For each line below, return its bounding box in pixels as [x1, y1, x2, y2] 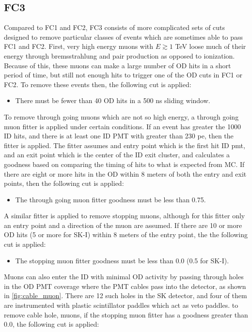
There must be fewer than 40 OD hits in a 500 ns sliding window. [15, 95, 210, 106]
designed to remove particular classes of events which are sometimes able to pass [4, 31, 243, 42]
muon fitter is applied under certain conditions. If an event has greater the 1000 [4, 121, 241, 131]
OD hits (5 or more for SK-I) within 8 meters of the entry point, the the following [4, 229, 248, 240]
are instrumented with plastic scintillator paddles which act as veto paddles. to [4, 300, 238, 310]
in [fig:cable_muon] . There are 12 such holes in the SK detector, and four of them [4, 290, 247, 301]
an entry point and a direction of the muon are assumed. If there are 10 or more [4, 220, 242, 230]
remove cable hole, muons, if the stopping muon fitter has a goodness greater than [4, 309, 248, 319]
